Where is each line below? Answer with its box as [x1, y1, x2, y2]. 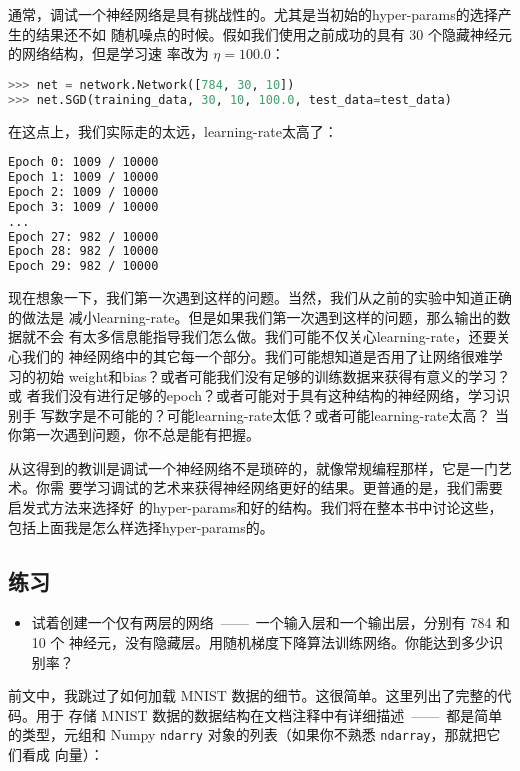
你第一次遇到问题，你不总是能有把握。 [8, 424, 260, 445]
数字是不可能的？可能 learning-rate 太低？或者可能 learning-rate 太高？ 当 [54, 404, 510, 425]
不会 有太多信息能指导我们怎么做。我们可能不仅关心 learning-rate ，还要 [35, 326, 497, 347]
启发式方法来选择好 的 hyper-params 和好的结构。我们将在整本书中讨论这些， [8, 497, 503, 518]
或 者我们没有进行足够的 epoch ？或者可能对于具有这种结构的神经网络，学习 [8, 385, 497, 406]
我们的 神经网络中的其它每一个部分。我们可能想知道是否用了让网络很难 [21, 345, 489, 366]
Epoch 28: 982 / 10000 [8, 244, 159, 259]
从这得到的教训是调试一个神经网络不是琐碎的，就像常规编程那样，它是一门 [8, 457, 498, 478]
